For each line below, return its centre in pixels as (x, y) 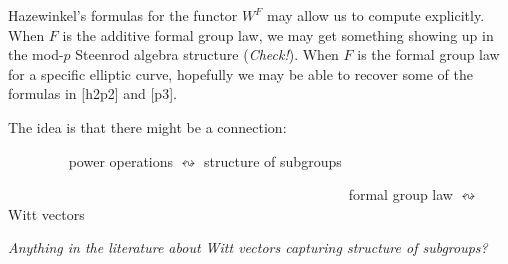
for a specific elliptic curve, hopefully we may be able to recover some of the (240, 73)
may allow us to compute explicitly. (375, 15)
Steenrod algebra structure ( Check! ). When (207, 54)
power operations (121, 160)
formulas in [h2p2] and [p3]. (92, 93)
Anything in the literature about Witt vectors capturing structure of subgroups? (248, 247)
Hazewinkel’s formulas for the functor (123, 15)
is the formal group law (428, 54)
